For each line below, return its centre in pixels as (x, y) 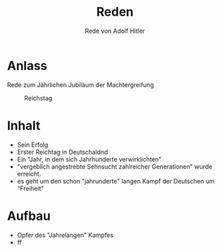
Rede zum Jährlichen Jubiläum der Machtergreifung (80, 85)
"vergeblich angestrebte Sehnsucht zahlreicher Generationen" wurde (115, 166)
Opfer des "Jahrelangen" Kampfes (65, 235)
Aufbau (29, 216)
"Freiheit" (30, 188)
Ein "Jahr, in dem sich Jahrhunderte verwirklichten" (89, 159)
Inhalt (24, 126)
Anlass (27, 65)
